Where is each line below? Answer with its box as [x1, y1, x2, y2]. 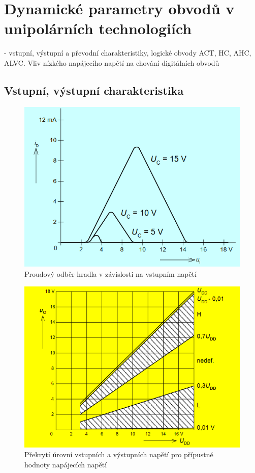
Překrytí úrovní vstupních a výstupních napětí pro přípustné [24, 449, 213, 460]
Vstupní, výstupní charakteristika [4, 82, 184, 98]
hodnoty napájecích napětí [24, 459, 107, 469]
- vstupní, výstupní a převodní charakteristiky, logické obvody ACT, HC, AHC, [4, 47, 251, 58]
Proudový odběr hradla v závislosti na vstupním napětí [24, 268, 197, 279]
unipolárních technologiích [4, 18, 192, 39]
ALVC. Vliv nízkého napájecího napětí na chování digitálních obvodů [4, 57, 219, 68]
